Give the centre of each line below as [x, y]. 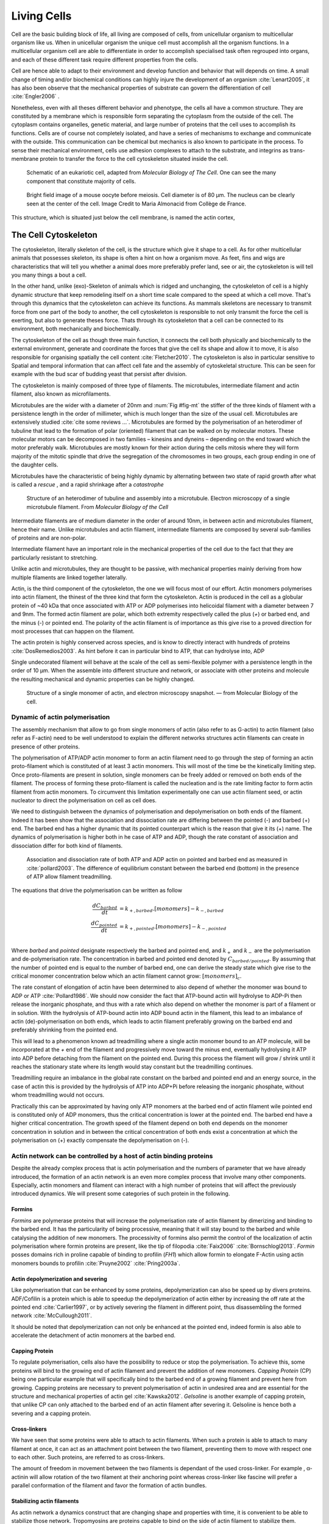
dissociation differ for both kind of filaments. [67, 846]
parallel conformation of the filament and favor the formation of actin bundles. [109, 1486]
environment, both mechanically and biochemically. [76, 329]
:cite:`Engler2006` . [36, 96]
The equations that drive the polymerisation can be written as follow [97, 891]
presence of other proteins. [46, 746]
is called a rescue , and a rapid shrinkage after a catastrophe [87, 485]
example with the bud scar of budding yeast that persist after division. [99, 374]
